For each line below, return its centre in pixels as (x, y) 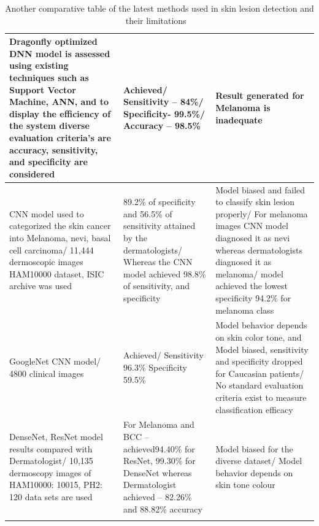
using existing (39, 65)
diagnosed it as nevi (253, 237)
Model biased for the (254, 448)
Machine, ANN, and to (59, 102)
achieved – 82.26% (158, 496)
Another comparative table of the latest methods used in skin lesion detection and (159, 8)
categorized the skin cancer (60, 226)
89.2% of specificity (159, 202)
